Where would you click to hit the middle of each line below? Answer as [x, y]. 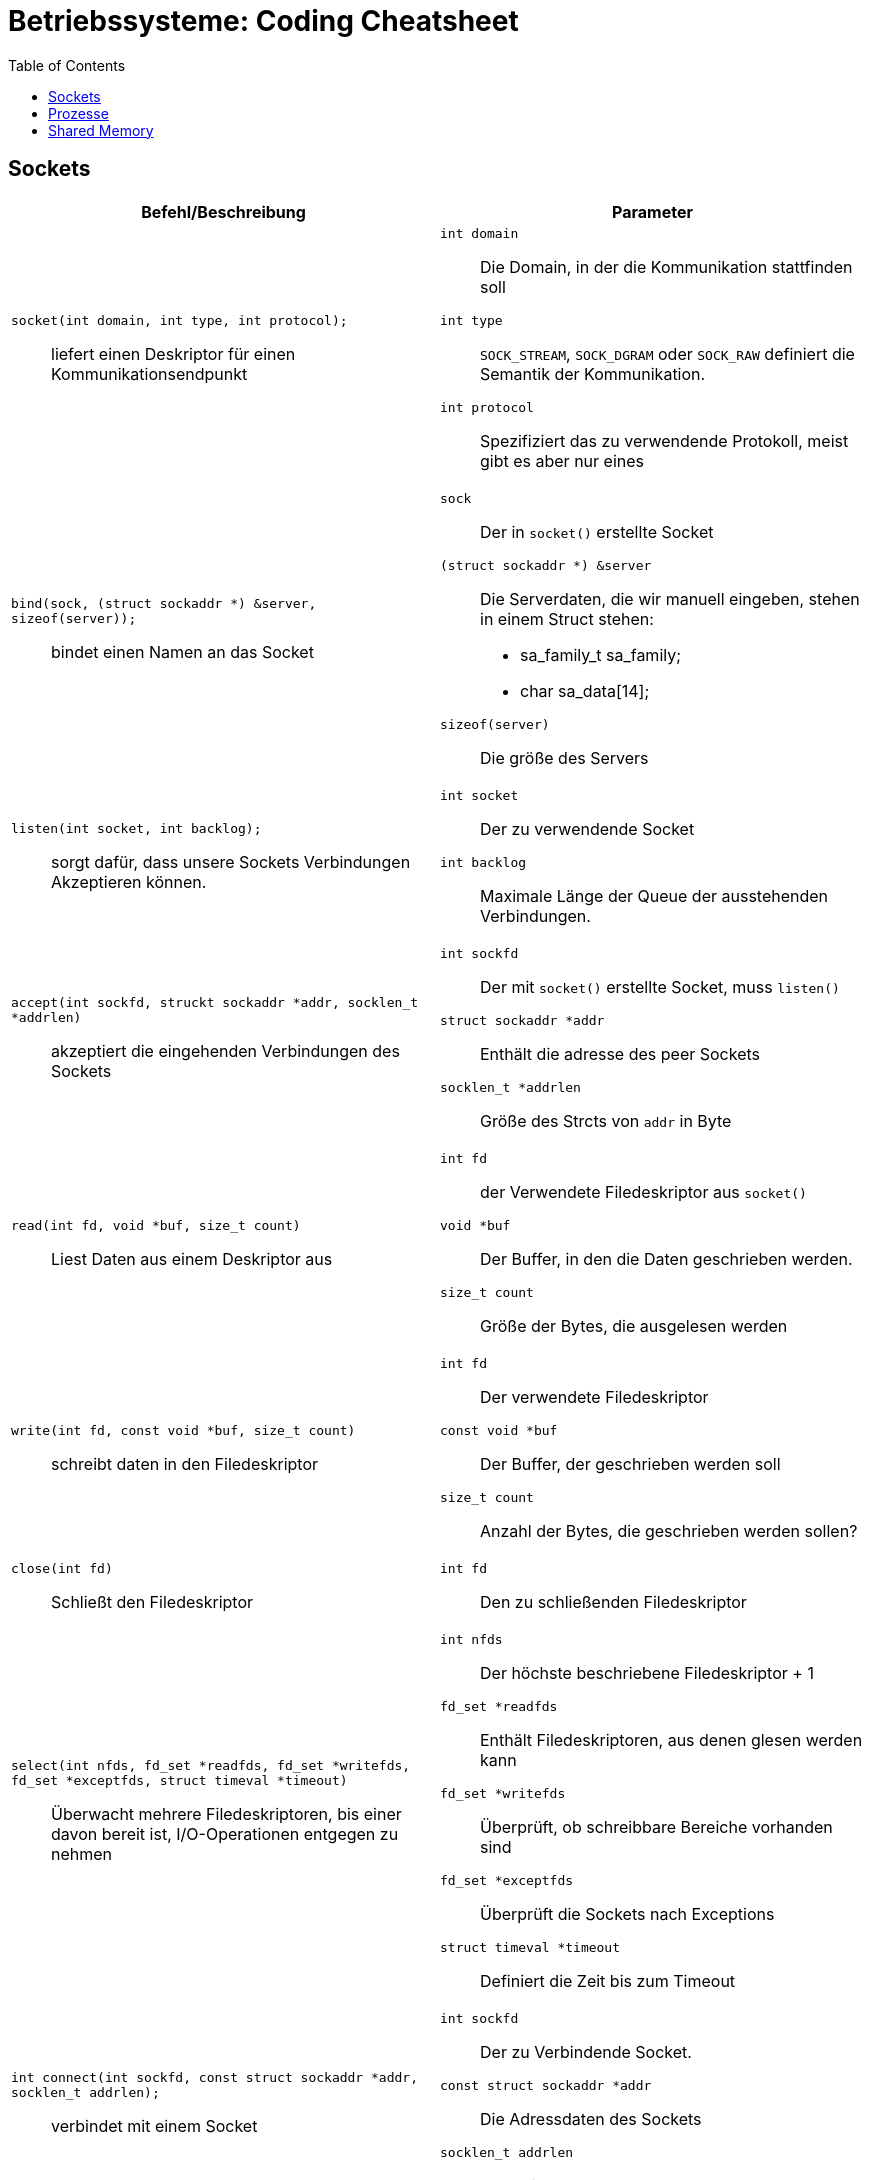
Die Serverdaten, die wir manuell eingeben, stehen [670, 598]
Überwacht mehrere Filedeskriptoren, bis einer [226, 1814]
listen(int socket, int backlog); [136, 829]
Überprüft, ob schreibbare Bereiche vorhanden [656, 1826]
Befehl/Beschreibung [223, 211]
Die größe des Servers [564, 757]
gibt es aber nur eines [562, 460]
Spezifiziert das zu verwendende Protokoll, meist [664, 440]
